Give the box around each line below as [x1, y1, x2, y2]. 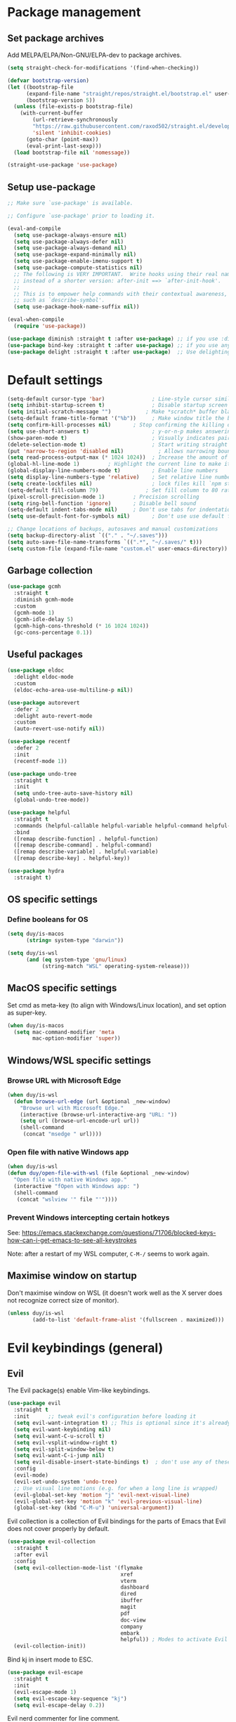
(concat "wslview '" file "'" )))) [16, 1196, 118, 1203]
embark [120, 1629, 140, 1637]
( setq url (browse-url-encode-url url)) [20, 1118, 140, 1125]
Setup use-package [7, 181, 96, 193]
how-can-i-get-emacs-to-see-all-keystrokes [7, 1236, 137, 1244]
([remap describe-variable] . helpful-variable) [13, 848, 159, 856]
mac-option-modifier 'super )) [32, 1035, 121, 1042]
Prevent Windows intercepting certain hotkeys [7, 1213, 170, 1222]
